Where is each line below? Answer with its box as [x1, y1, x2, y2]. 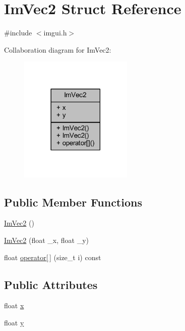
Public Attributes [4, 276, 98, 292]
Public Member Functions [4, 194, 142, 210]
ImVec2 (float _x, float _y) [4, 235, 89, 245]
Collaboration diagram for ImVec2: [4, 44, 111, 55]
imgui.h [43, 27, 67, 38]
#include [4, 27, 32, 38]
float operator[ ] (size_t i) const [4, 252, 101, 262]
